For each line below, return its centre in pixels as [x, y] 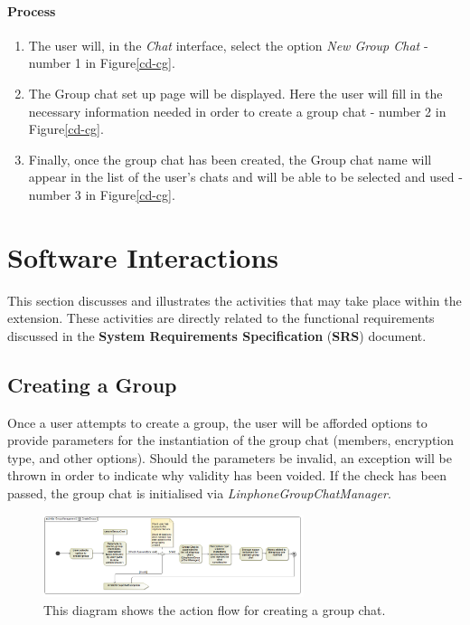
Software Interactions [143, 256]
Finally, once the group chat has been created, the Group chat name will [230, 159]
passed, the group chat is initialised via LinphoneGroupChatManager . [199, 493]
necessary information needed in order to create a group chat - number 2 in [237, 111]
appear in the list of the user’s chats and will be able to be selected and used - [245, 177]
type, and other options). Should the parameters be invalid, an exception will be [230, 457]
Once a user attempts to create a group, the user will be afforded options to [217, 422]
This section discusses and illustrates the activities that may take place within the [235, 300]
